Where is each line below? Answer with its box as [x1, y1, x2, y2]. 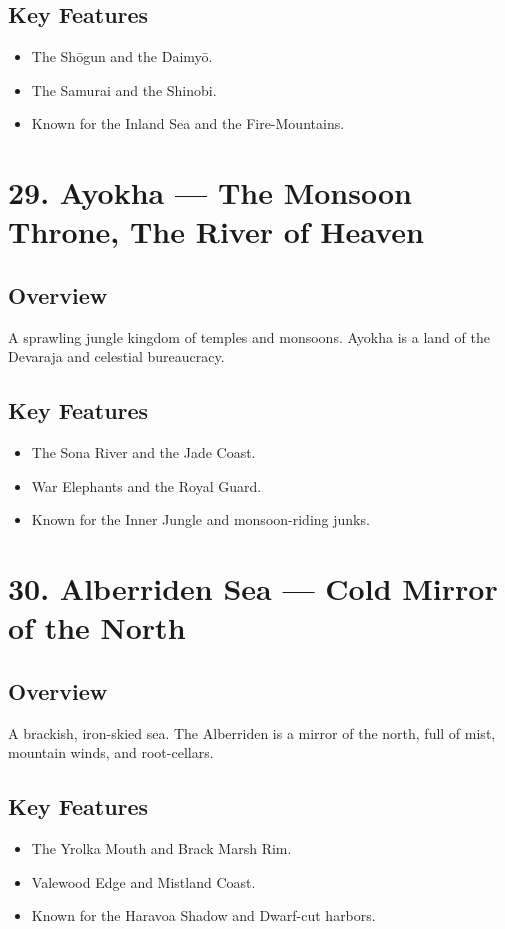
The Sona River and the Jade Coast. [31, 442, 256, 463]
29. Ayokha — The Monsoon [8, 172, 412, 213]
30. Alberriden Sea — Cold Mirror [8, 568, 498, 609]
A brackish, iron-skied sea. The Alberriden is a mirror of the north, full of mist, [8, 722, 496, 743]
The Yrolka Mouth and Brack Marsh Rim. [31, 838, 292, 859]
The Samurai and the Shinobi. [31, 79, 217, 100]
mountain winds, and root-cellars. [8, 742, 214, 763]
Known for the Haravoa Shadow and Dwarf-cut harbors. [31, 905, 376, 926]
